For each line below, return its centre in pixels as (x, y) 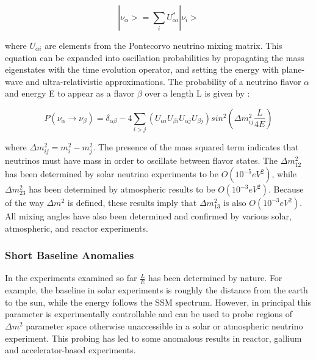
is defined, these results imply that (132, 203)
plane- (293, 69)
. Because (286, 189)
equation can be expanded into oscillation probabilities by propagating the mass (155, 57)
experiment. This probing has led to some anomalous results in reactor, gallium (153, 338)
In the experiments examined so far (71, 278)
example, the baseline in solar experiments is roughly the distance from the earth (156, 290)
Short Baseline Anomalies (70, 255)
